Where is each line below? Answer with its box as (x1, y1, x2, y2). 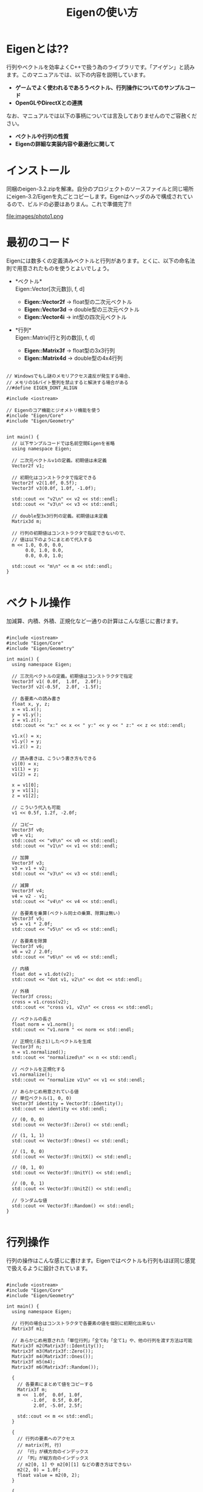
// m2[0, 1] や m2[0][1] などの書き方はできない (17, 1462, 132, 1468)
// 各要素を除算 (12, 938, 47, 944)
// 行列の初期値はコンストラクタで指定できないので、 (12, 530, 128, 536)
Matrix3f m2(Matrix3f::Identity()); (12, 1343, 105, 1349)
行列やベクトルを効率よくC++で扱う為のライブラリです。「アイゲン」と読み (6, 63, 195, 71)
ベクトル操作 (6, 596, 71, 609)
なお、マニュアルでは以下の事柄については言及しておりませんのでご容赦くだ (6, 112, 198, 119)
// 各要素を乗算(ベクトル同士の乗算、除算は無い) (12, 910, 120, 916)
